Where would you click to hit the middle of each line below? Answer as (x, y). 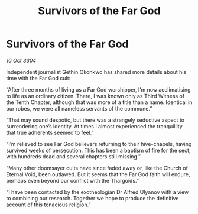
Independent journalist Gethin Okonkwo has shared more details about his (96, 72)
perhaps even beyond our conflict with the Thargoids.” (72, 180)
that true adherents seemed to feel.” (50, 132)
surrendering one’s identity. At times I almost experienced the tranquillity (95, 126)
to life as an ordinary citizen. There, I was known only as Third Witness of (95, 96)
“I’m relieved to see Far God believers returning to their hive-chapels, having (99, 144)
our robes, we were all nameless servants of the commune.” (79, 108)
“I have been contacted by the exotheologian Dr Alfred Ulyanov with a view (98, 192)
